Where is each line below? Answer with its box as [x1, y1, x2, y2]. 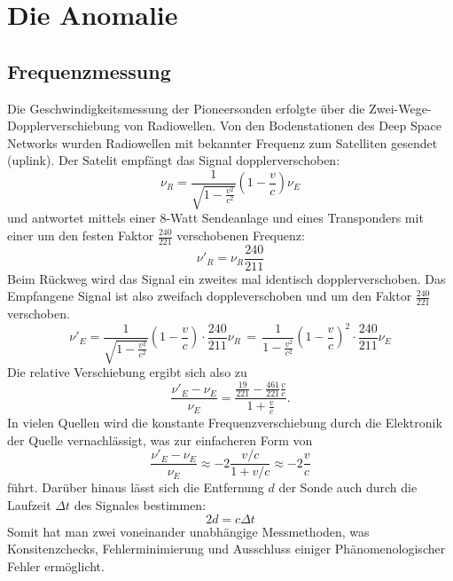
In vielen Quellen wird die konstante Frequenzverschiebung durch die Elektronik [7, 413, 442, 432]
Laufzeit [7, 496, 51, 514]
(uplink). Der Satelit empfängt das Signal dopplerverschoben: [7, 151, 340, 169]
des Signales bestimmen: [74, 496, 207, 514]
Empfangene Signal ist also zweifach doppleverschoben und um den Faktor [7, 287, 412, 305]
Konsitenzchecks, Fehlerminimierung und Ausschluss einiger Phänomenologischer [7, 539, 446, 558]
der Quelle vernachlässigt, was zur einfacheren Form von [7, 430, 313, 449]
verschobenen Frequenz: [176, 226, 305, 244]
